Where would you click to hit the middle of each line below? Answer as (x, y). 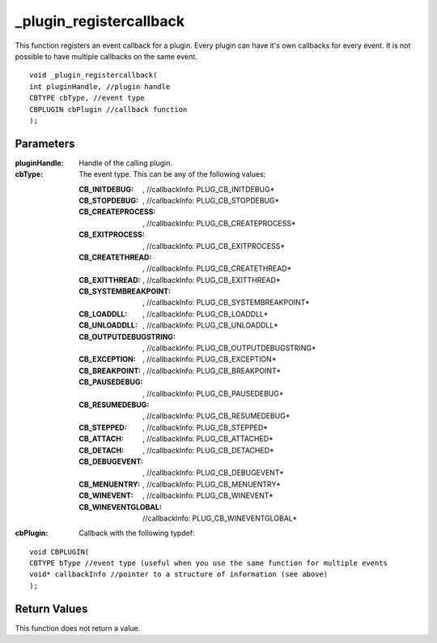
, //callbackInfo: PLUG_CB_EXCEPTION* (210, 359)
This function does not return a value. (78, 628)
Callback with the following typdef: (137, 533)
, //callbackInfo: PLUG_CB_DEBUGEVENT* (214, 473)
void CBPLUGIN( (59, 552)
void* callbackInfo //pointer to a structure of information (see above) (179, 574)
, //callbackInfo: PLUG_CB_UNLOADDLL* (210, 325)
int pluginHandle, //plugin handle (100, 86)
